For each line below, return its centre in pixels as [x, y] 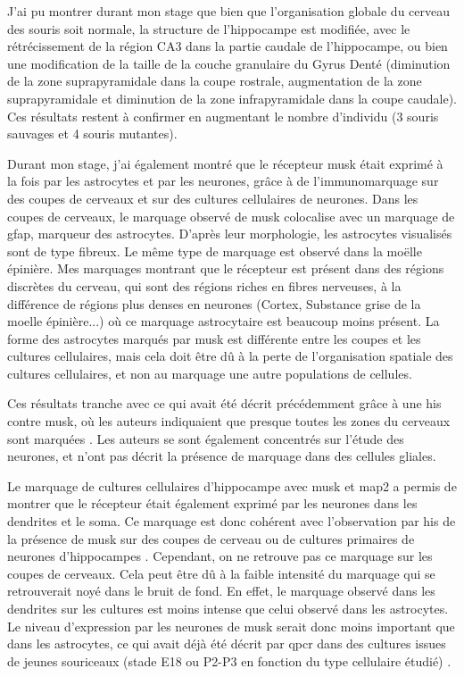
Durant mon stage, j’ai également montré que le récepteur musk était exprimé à [225, 163]
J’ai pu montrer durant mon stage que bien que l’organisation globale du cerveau [229, 11]
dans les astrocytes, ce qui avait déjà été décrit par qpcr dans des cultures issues [227, 644]
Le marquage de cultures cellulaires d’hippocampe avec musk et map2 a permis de [232, 485]
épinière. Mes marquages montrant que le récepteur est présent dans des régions [226, 268]
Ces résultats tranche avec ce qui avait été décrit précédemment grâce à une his [224, 403]
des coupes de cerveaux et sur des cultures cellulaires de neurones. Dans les [213, 198]
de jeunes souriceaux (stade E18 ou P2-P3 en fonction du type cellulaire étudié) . [229, 660]
